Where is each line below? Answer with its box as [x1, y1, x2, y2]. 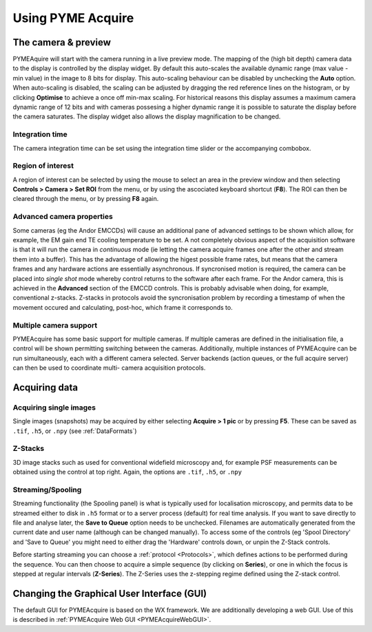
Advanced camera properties [12, 212, 113, 222]
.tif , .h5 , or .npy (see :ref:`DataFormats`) [12, 427, 137, 435]
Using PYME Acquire [12, 10, 134, 25]
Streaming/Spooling [12, 485, 82, 494]
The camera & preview [12, 36, 112, 48]
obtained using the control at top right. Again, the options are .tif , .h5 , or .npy [12, 468, 242, 476]
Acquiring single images [12, 403, 96, 412]
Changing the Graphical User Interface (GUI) [12, 587, 207, 599]
